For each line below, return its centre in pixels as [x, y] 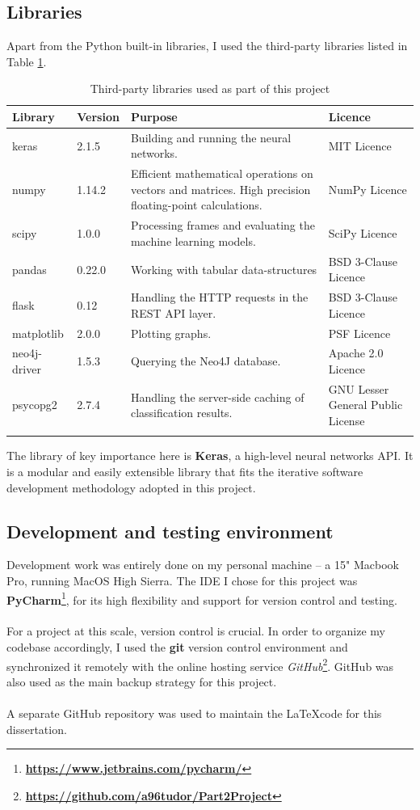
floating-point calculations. [196, 205]
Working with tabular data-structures [224, 269]
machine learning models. [193, 240]
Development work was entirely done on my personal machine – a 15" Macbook [203, 565]
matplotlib [38, 333]
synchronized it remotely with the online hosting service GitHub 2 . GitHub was [200, 664]
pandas [29, 269]
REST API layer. [173, 312]
